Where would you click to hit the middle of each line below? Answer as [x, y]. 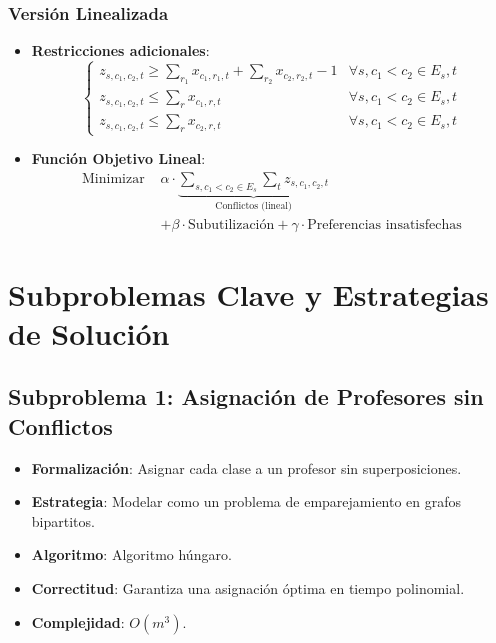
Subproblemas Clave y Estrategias [248, 293]
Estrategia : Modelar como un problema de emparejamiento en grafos [246, 501]
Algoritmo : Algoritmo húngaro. [131, 554]
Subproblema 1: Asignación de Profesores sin [246, 396]
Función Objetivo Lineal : [118, 158]
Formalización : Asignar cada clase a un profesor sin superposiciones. [246, 467]
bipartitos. [63, 520]
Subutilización [231, 224]
